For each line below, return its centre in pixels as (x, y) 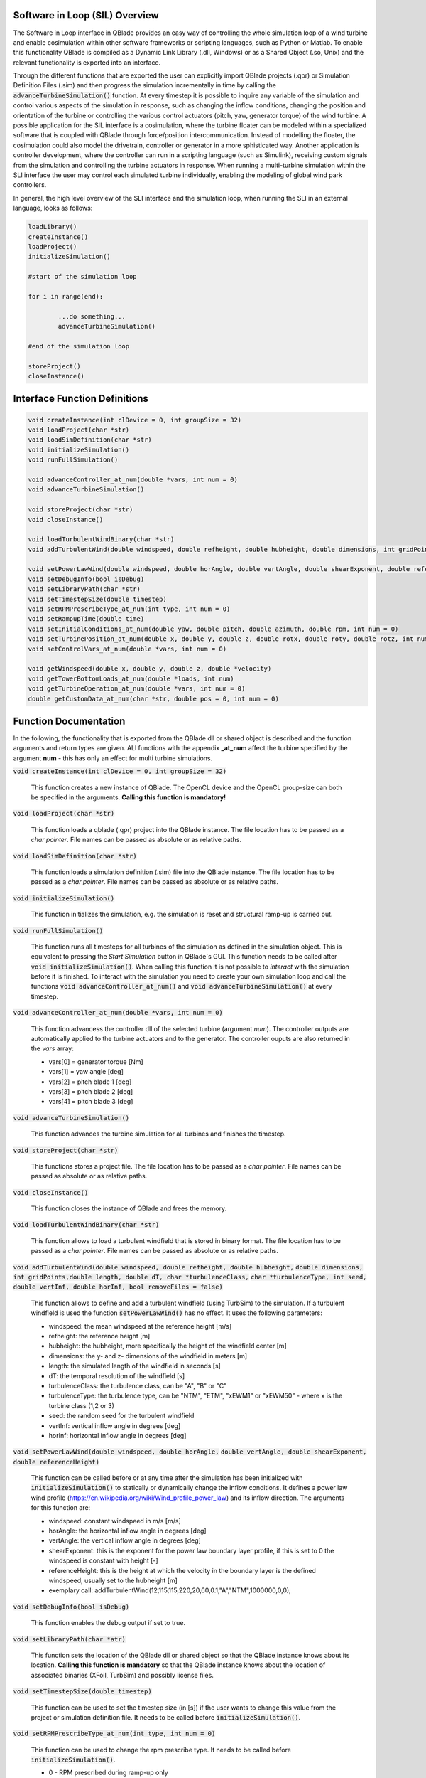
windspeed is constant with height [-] (104, 1560)
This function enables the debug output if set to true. (108, 1623)
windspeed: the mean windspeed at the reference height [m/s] (140, 1326)
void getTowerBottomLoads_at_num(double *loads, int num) (131, 678)
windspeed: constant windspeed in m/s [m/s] (115, 1521)
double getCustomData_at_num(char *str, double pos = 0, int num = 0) (154, 698)
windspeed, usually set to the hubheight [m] (113, 1580)
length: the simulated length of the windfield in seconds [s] (135, 1366)
